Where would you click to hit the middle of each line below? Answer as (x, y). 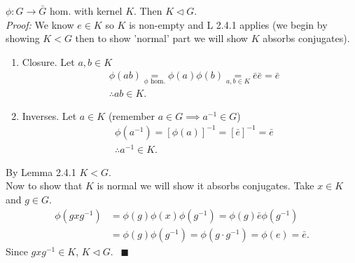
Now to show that (44, 186)
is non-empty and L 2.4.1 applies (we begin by (228, 24)
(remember (132, 115)
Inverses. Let (49, 115)
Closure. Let (48, 61)
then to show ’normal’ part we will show (161, 38)
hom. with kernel (86, 11)
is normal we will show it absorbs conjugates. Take (206, 186)
